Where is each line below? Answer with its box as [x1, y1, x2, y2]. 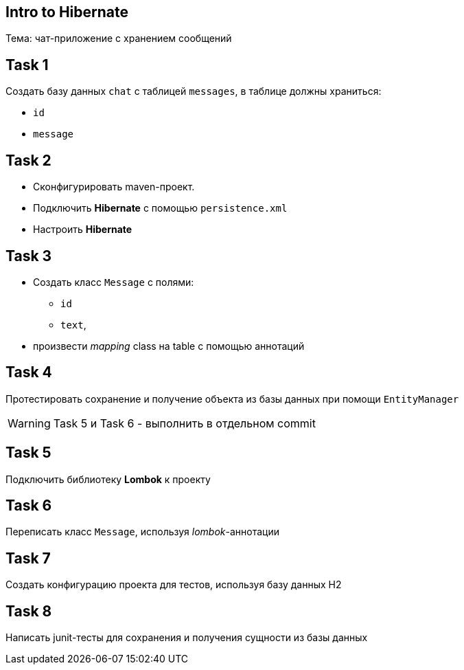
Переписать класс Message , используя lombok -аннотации [5, 526, 280, 538]
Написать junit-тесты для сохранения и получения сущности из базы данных [5, 632, 368, 644]
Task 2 [5, 151, 51, 169]
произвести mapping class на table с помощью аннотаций [33, 339, 305, 352]
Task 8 [5, 602, 52, 620]
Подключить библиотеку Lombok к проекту [5, 473, 211, 485]
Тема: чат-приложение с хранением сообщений [5, 32, 232, 45]
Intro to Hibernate [5, 3, 128, 21]
